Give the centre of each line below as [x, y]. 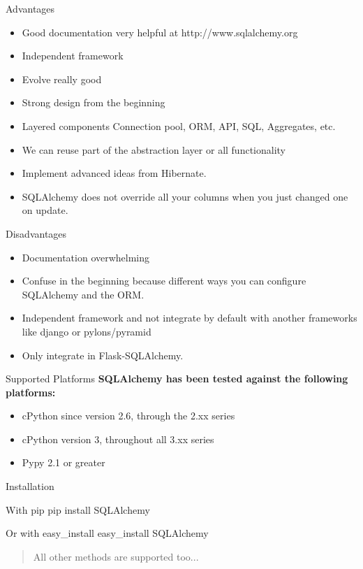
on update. [45, 210]
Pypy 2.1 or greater [64, 462]
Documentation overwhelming [86, 257]
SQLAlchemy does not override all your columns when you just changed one [185, 196]
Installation [30, 486]
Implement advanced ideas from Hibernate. [114, 173]
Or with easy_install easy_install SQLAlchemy [107, 533]
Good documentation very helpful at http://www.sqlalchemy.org [160, 32]
